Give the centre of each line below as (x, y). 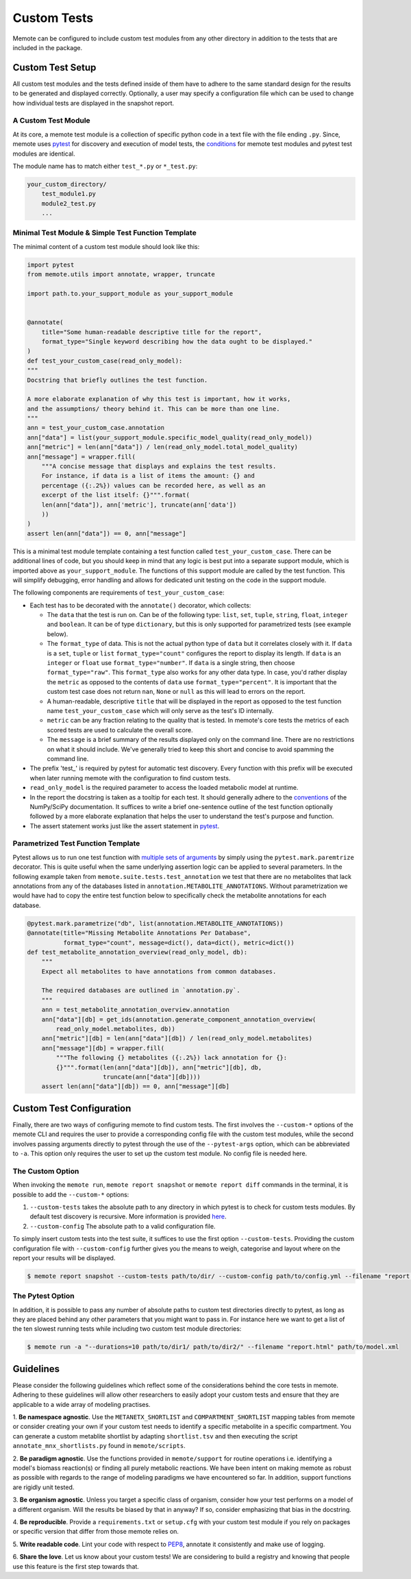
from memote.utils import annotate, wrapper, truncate (121, 275)
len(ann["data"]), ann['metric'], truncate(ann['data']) (139, 505)
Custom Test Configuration (72, 1108)
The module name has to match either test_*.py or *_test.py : (105, 166)
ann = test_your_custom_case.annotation (96, 428)
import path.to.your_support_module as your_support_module (130, 293)
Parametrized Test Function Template (76, 843)
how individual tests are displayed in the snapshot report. (94, 103)
